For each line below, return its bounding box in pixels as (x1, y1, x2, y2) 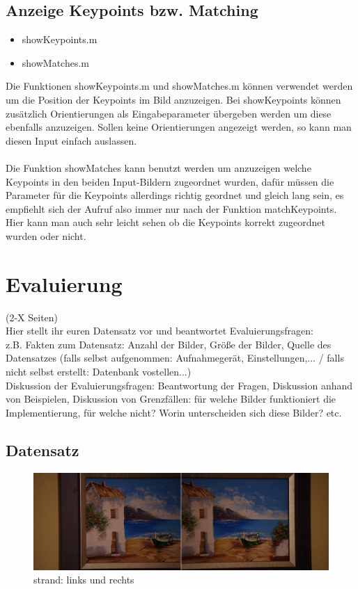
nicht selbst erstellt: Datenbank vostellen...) (6, 364, 192, 379)
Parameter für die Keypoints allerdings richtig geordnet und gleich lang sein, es (6, 188, 344, 202)
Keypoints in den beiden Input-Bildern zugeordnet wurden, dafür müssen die (6, 174, 334, 188)
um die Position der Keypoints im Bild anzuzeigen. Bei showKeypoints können (6, 92, 341, 106)
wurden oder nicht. (6, 228, 86, 243)
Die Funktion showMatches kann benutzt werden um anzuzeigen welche (6, 160, 311, 175)
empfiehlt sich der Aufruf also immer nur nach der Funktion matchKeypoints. (6, 201, 337, 216)
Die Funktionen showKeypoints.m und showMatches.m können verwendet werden (6, 79, 353, 93)
